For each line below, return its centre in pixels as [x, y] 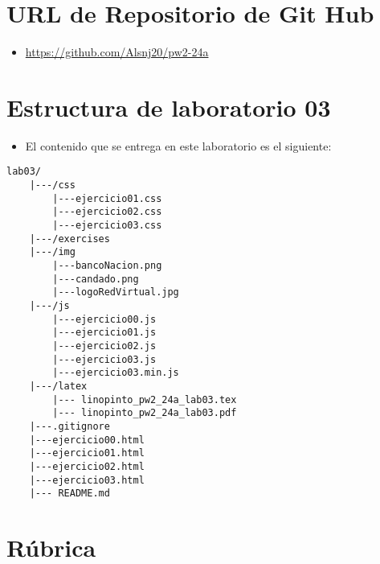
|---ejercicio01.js [104, 333]
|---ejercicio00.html [87, 440]
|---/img [52, 252]
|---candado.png [96, 279]
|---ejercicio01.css [107, 198]
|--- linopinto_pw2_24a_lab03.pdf [145, 413]
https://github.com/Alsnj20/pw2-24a [117, 52]
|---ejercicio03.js [104, 359]
